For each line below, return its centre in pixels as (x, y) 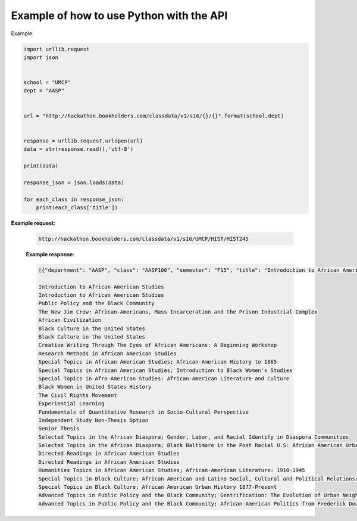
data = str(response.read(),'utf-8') (79, 149)
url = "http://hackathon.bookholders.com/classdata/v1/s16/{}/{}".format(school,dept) (154, 116)
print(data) (41, 166)
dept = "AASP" (44, 91)
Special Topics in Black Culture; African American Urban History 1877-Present (158, 487)
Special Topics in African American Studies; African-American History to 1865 (158, 362)
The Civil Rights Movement (78, 395)
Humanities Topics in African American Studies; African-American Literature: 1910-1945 (172, 470)
